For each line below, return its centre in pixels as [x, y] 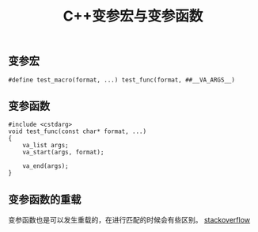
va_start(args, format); [63, 152]
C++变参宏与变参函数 [133, 16]
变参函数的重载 [45, 199]
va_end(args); [46, 166]
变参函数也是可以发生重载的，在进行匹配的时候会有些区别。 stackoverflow [129, 220]
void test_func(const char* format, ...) [78, 131]
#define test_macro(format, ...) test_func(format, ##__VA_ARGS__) [122, 80]
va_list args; [46, 146]
